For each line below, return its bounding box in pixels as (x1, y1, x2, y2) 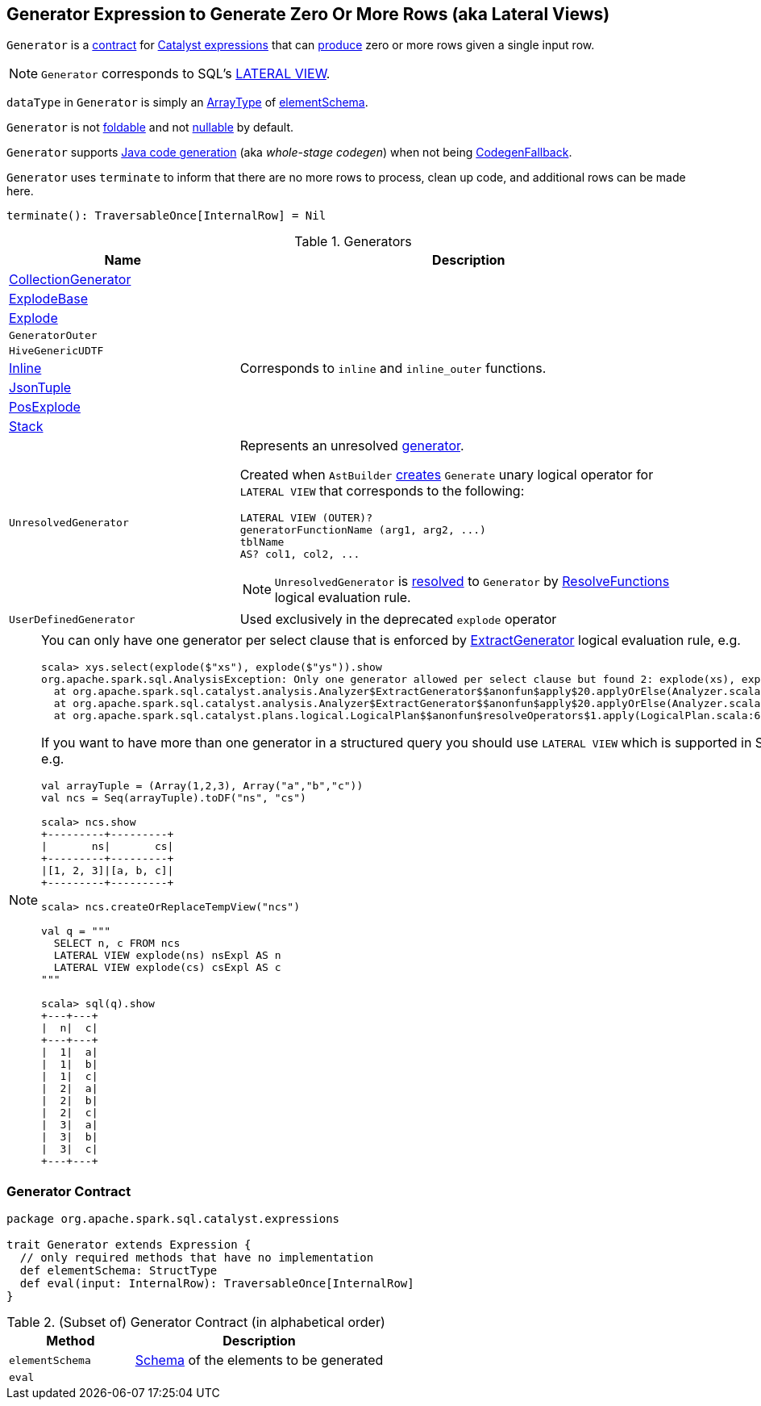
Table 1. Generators (294, 233, 412, 250)
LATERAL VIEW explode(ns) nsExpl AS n (53, 949, 281, 962)
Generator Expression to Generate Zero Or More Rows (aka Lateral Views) (6, 4, 610, 24)
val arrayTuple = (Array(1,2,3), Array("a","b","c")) (41, 780, 364, 793)
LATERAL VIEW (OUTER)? (239, 512, 373, 525)
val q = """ (41, 925, 111, 938)
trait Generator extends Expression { (6, 1238, 252, 1252)
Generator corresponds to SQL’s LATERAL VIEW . (41, 65, 331, 82)
